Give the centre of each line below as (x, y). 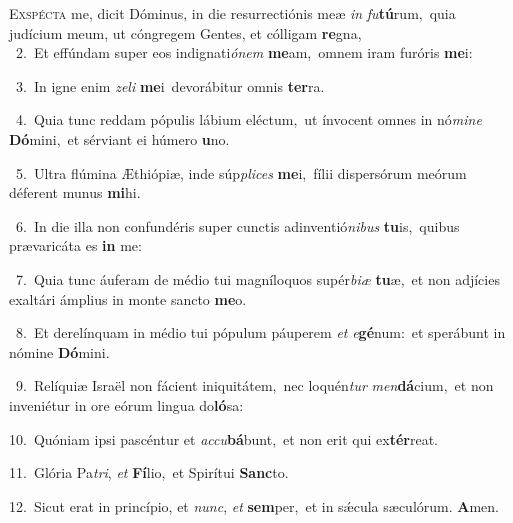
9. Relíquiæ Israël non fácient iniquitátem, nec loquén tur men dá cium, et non (254, 385)
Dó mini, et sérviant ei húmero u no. (119, 138)
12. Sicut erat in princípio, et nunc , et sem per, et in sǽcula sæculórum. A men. (254, 505)
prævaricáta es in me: (75, 245)
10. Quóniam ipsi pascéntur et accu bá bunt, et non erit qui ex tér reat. (224, 438)
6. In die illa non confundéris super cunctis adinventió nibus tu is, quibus (237, 225)
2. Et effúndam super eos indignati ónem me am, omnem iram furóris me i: (244, 52)
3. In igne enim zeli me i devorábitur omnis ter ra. (170, 85)
